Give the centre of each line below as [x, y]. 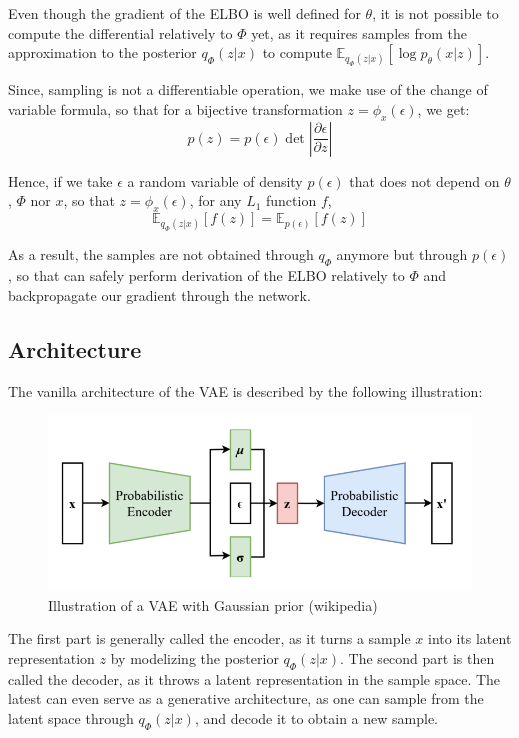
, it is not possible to [435, 13]
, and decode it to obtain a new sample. [316, 717]
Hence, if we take [60, 180]
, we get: [443, 108]
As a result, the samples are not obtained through [161, 254]
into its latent [470, 638]
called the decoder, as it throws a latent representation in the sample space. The [254, 678]
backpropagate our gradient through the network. [159, 294]
